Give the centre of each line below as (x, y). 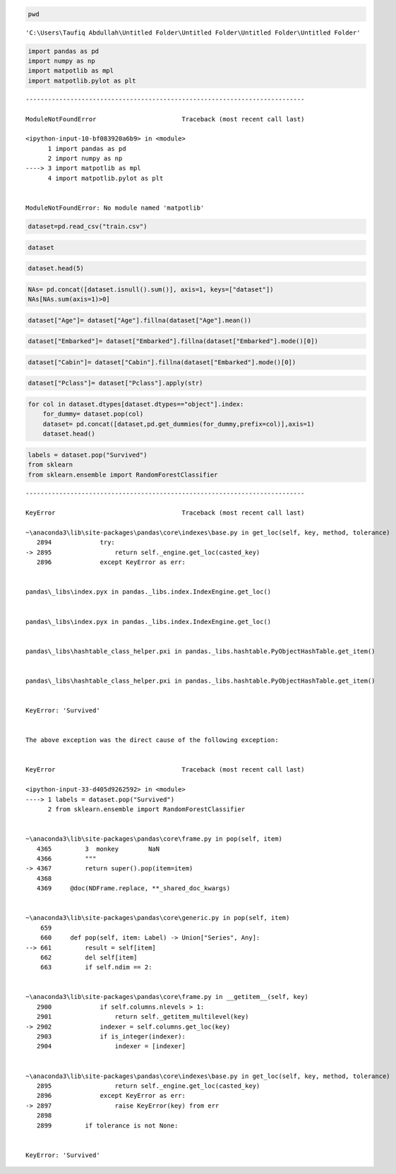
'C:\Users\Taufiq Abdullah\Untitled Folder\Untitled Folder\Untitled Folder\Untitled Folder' (193, 32)
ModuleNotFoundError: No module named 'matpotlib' (115, 208)
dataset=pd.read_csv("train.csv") (88, 226)
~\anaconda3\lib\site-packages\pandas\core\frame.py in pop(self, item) (154, 839)
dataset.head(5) (56, 269)
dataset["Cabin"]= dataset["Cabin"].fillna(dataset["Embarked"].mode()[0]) (162, 362)
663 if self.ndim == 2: (96, 968)
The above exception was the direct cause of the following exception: (152, 740)
